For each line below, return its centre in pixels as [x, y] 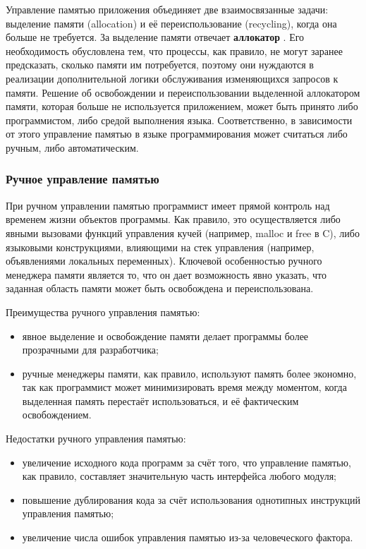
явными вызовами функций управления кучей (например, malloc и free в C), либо [183, 233]
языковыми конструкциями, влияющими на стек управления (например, [160, 247]
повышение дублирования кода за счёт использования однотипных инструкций [191, 499]
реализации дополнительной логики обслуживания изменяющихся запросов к [172, 78]
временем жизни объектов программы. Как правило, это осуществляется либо [173, 219]
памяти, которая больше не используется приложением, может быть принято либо [182, 106]
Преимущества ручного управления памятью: [103, 312]
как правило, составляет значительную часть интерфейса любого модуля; [179, 476]
